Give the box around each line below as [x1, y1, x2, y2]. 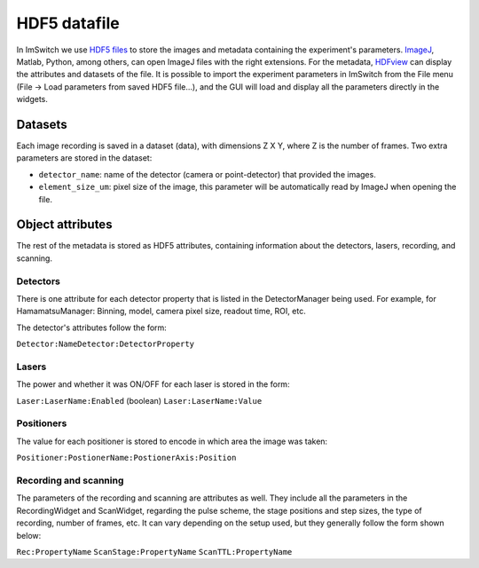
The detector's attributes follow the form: [16, 322, 168, 333]
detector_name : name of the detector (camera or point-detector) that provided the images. [38, 169, 376, 179]
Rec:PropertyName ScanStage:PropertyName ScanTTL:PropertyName [16, 547, 293, 556]
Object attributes [16, 217, 113, 233]
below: [16, 530, 42, 540]
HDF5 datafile [16, 13, 120, 33]
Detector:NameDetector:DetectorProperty [16, 339, 195, 350]
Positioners [16, 417, 67, 430]
